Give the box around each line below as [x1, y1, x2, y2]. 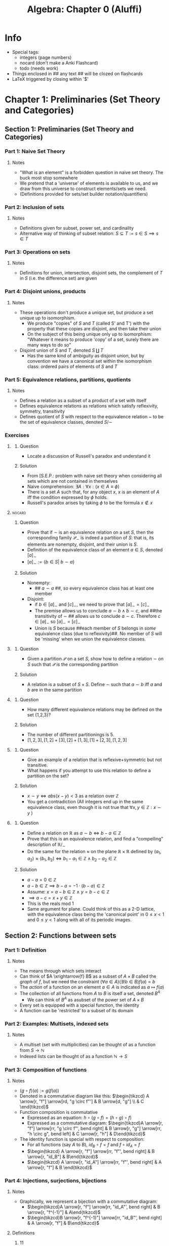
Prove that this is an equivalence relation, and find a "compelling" [27, 836, 163, 842]
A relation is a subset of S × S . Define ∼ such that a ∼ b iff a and [27, 681, 162, 688]
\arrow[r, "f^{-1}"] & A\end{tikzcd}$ [27, 1209, 101, 1216]
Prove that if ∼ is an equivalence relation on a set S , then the [27, 529, 154, 536]
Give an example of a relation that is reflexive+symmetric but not [27, 757, 162, 763]
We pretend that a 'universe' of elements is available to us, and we [19, 180, 158, 186]
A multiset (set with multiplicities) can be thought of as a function [19, 1041, 156, 1047]
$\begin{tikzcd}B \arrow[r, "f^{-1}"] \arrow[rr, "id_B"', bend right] [27, 1214, 162, 1221]
